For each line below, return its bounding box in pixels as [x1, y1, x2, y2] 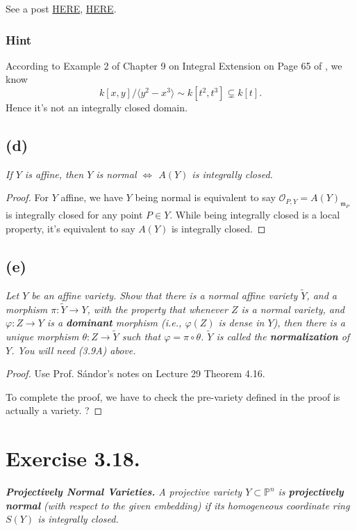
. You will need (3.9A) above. [11, 342, 136, 357]
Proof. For [6, 190, 49, 205]
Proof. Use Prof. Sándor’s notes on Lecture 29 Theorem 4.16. [6, 366, 265, 381]
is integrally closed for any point [6, 207, 143, 222]
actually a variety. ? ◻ [6, 403, 103, 418]
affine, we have [60, 190, 123, 205]
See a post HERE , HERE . [6, 1, 117, 15]
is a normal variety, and [241, 301, 344, 316]
